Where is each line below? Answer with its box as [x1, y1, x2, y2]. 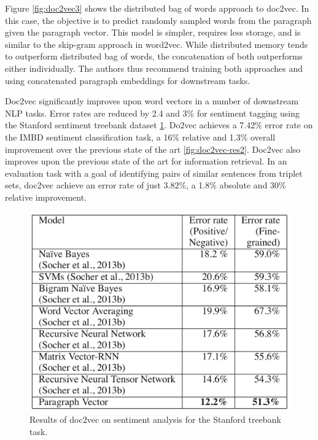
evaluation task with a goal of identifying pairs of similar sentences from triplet [5, 166, 303, 179]
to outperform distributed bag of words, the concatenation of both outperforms [5, 50, 303, 63]
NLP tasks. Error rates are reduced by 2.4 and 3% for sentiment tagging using [5, 106, 300, 119]
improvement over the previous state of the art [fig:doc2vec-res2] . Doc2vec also [5, 142, 301, 155]
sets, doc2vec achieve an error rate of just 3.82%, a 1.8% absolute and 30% [5, 179, 286, 191]
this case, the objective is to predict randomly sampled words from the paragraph [5, 14, 312, 26]
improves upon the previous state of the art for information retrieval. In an [5, 155, 287, 168]
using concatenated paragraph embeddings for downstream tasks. [5, 74, 250, 87]
